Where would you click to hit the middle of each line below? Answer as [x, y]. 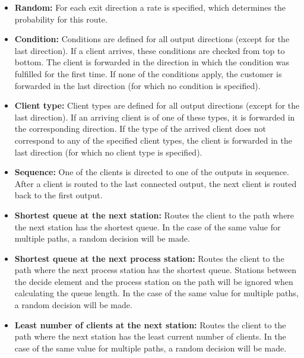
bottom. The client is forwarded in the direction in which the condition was [152, 62]
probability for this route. [61, 19]
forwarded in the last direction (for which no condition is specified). [137, 85]
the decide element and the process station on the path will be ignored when [154, 281]
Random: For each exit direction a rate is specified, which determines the [150, 7]
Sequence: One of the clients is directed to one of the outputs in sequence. [152, 172]
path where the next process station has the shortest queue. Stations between [156, 270]
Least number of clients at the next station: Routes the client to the [150, 324]
